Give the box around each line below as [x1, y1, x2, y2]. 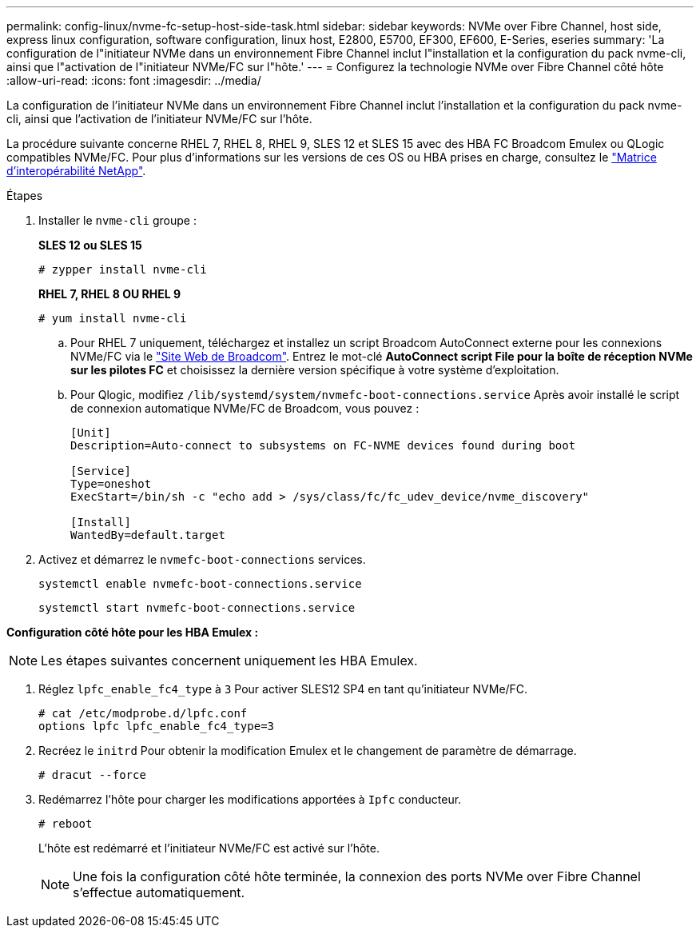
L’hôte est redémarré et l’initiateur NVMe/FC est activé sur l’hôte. [38, 841, 380, 855]
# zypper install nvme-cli [38, 263, 207, 276]
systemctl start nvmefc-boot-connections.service [38, 601, 356, 614]
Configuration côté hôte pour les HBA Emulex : [6, 625, 259, 639]
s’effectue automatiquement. [73, 884, 245, 900]
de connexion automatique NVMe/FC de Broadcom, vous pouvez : [70, 401, 420, 415]
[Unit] [70, 426, 111, 439]
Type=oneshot [70, 477, 152, 490]
